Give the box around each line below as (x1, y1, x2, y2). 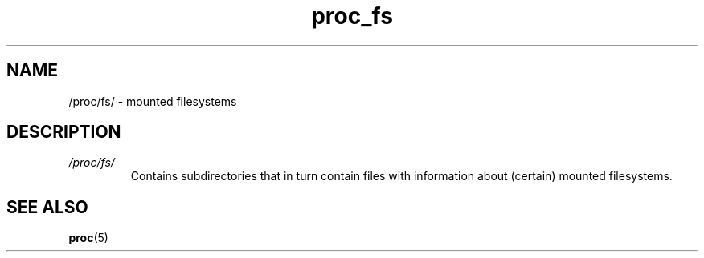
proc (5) (68, 231, 108, 245)
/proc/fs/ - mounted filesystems (68, 94, 237, 108)
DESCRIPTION (6, 122, 121, 143)
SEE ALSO (6, 196, 88, 217)
